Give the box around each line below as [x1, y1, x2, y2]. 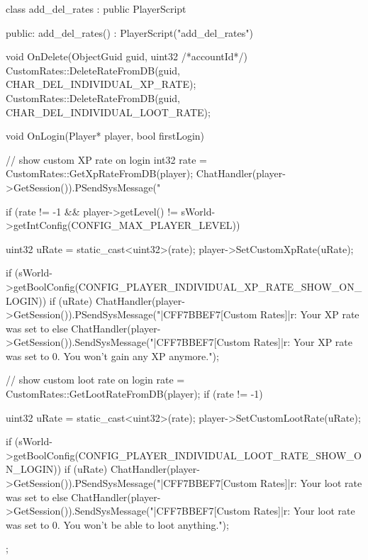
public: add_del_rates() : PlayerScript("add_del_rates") [6, 25, 253, 40]
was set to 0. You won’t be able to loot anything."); [6, 517, 229, 532]
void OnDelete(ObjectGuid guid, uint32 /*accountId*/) [6, 49, 248, 64]
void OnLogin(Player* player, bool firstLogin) [6, 128, 205, 143]
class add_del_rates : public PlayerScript [6, 1, 186, 16]
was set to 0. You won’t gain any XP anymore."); [6, 348, 219, 363]
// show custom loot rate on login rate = [6, 372, 185, 387]
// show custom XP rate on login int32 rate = [6, 152, 207, 167]
